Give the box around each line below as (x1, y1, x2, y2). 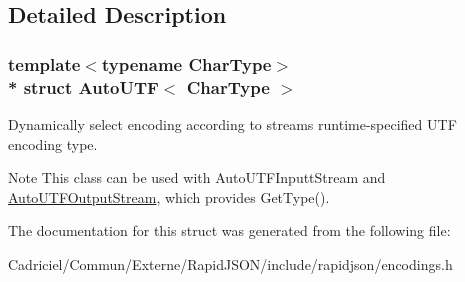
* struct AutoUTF (8, 74, 159, 99)
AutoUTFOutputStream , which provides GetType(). (8, 186, 330, 207)
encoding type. (8, 133, 98, 154)
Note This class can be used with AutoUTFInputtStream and (8, 167, 386, 188)
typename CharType (101, 51, 272, 76)
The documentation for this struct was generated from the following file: (8, 220, 451, 241)
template (8, 51, 81, 76)
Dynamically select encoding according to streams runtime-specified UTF (8, 113, 457, 134)
